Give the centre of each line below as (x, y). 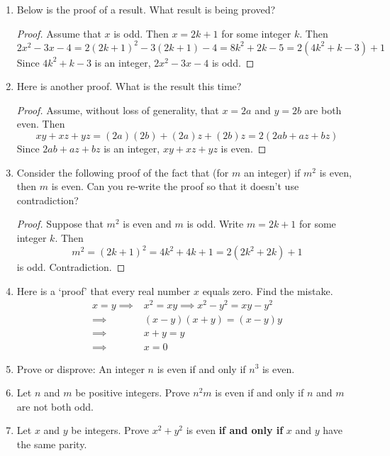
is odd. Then (141, 33)
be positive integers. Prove (133, 393)
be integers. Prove (110, 430)
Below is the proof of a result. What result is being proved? (146, 9)
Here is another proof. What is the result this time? (129, 86)
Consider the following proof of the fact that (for (123, 172)
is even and (147, 224)
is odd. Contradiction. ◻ (71, 267)
